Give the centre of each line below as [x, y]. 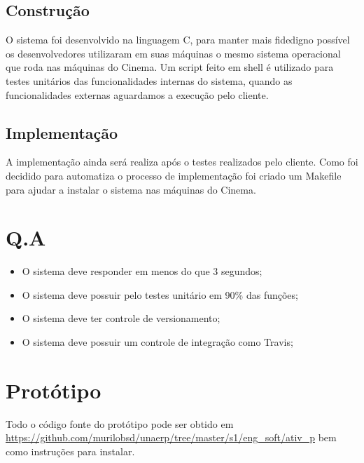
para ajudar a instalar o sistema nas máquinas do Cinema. [131, 189]
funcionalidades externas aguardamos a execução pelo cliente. [137, 94]
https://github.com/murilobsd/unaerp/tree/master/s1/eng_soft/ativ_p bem [171, 437]
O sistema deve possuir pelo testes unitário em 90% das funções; [160, 294]
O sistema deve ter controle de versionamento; [121, 318]
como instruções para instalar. [70, 451]
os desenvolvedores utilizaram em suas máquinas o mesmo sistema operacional [173, 53]
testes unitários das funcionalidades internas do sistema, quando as [149, 80]
